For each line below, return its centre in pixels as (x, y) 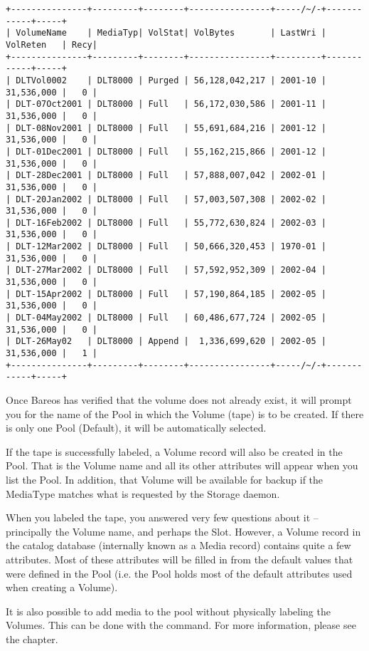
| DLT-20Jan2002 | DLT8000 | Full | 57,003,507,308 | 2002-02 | (166, 199)
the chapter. (32, 639)
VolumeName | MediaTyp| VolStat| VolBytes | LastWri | (171, 33)
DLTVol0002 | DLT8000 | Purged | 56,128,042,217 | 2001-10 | (171, 80)
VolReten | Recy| (52, 45)
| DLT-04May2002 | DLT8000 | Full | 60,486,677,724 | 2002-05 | (166, 318)
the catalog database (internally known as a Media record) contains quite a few (178, 545)
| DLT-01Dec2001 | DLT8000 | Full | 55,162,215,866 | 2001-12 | (166, 151)
